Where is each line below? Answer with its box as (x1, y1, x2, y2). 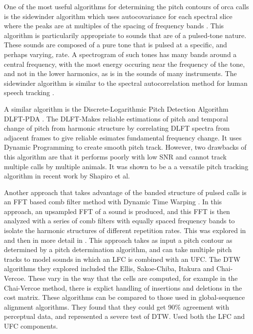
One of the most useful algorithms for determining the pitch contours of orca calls (4, 1, 249, 11)
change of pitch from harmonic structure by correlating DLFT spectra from (4, 123, 230, 133)
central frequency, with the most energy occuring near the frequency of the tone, (4, 59, 245, 69)
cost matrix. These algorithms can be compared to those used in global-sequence (4, 292, 245, 302)
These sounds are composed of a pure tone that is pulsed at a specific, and (4, 39, 227, 50)
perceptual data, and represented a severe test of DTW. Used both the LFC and (4, 311, 245, 321)
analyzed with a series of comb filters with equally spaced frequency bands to (4, 216, 235, 226)
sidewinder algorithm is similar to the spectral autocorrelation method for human (4, 78, 248, 88)
